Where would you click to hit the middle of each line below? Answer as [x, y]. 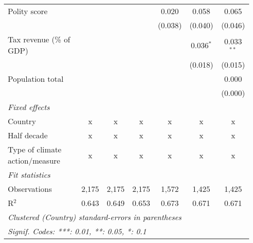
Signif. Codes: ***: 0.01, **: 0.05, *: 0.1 [77, 231]
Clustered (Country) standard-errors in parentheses [95, 217]
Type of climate [35, 149]
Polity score [28, 11]
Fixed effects [29, 107]
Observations [30, 189]
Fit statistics [29, 175]
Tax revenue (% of [39, 39]
